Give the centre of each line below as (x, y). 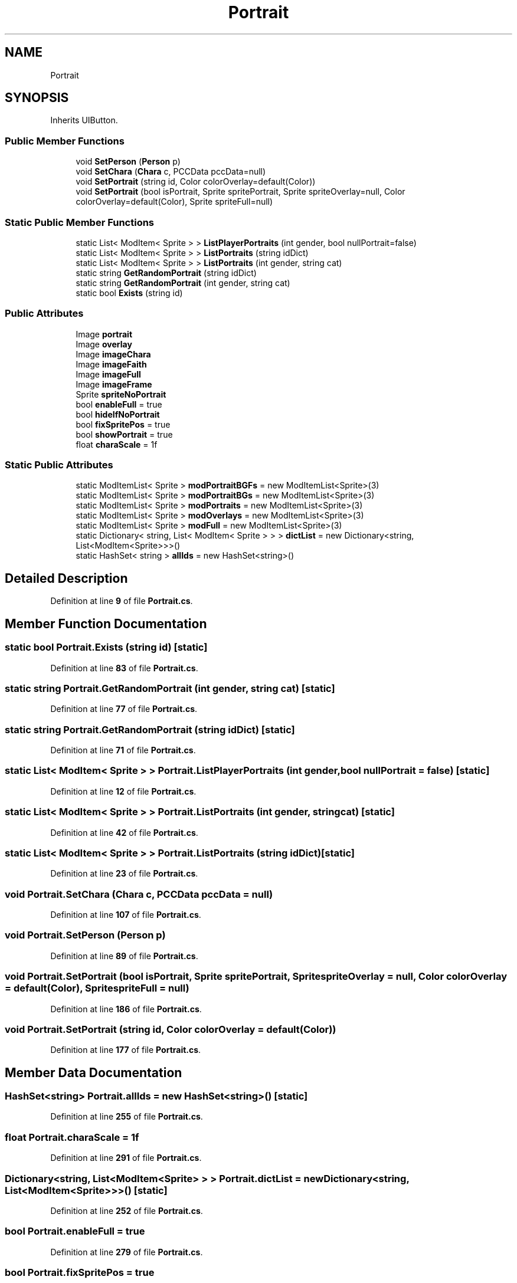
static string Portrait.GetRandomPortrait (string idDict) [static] (150, 729)
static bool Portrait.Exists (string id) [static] (106, 647)
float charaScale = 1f (117, 444)
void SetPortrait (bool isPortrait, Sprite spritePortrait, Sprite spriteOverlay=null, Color (240, 192)
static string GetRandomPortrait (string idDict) (166, 273)
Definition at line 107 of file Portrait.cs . (126, 915)
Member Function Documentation (106, 624)
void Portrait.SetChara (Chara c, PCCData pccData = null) (139, 894)
